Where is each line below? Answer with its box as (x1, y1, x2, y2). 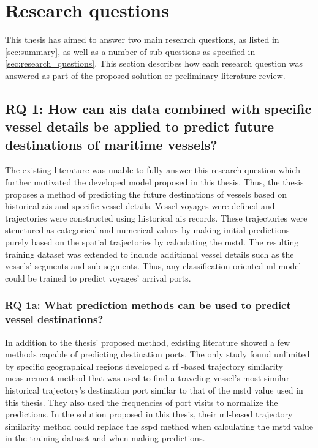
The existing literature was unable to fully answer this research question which (5, 163, 301, 176)
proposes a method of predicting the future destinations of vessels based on (5, 187, 287, 200)
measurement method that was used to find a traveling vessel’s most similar (5, 371, 290, 384)
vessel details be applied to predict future (5, 117, 274, 136)
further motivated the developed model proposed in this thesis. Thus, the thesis (5, 176, 304, 189)
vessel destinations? (5, 312, 104, 327)
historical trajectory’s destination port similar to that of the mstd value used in (5, 383, 303, 396)
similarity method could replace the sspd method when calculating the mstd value (5, 419, 313, 432)
